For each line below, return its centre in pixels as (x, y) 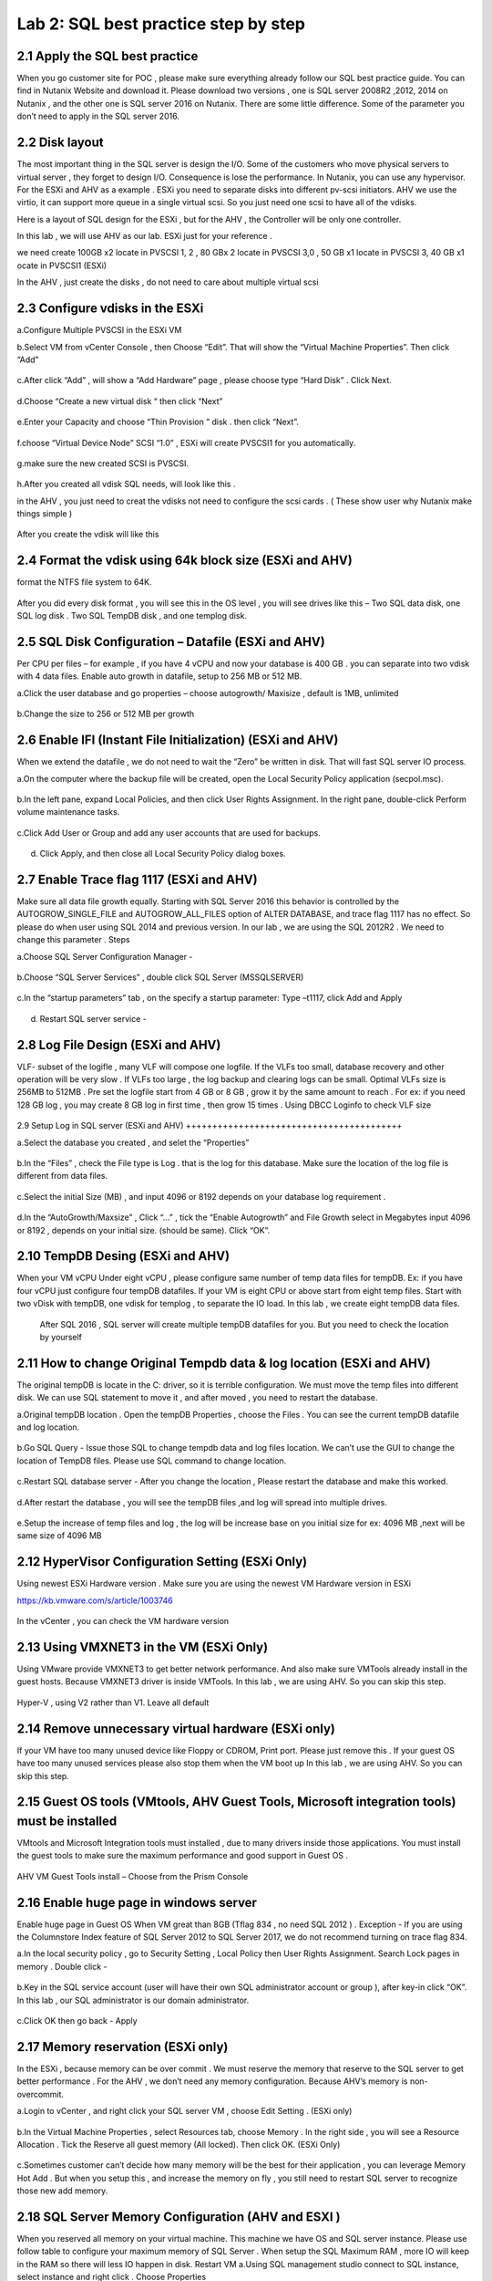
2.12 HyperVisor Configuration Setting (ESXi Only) (162, 1562)
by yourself (61, 1338)
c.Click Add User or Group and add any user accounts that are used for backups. (169, 833)
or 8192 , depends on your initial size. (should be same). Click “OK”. (143, 1230)
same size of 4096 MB (59, 1536)
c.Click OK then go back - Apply (77, 2021)
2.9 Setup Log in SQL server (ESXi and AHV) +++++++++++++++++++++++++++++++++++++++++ (210, 1126)
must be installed (67, 1821)
